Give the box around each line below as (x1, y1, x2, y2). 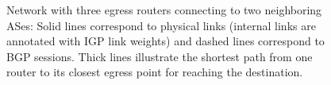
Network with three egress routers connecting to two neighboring (6, 2, 322, 17)
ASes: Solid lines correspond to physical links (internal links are (6, 17, 316, 33)
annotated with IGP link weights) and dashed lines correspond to (6, 33, 325, 49)
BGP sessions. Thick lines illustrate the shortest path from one (6, 48, 313, 64)
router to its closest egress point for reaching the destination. (6, 64, 303, 80)
